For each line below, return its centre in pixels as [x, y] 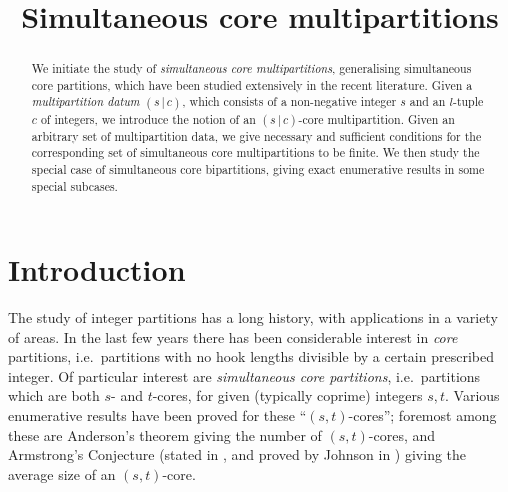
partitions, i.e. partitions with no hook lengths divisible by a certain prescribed [251, 356]
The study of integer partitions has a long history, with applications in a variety [253, 317]
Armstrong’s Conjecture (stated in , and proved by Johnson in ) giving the [237, 454]
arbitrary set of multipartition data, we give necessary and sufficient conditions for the [256, 135]
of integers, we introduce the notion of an [148, 118]
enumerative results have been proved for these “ [157, 415]
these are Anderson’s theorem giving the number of [165, 434]
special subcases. [74, 185]
